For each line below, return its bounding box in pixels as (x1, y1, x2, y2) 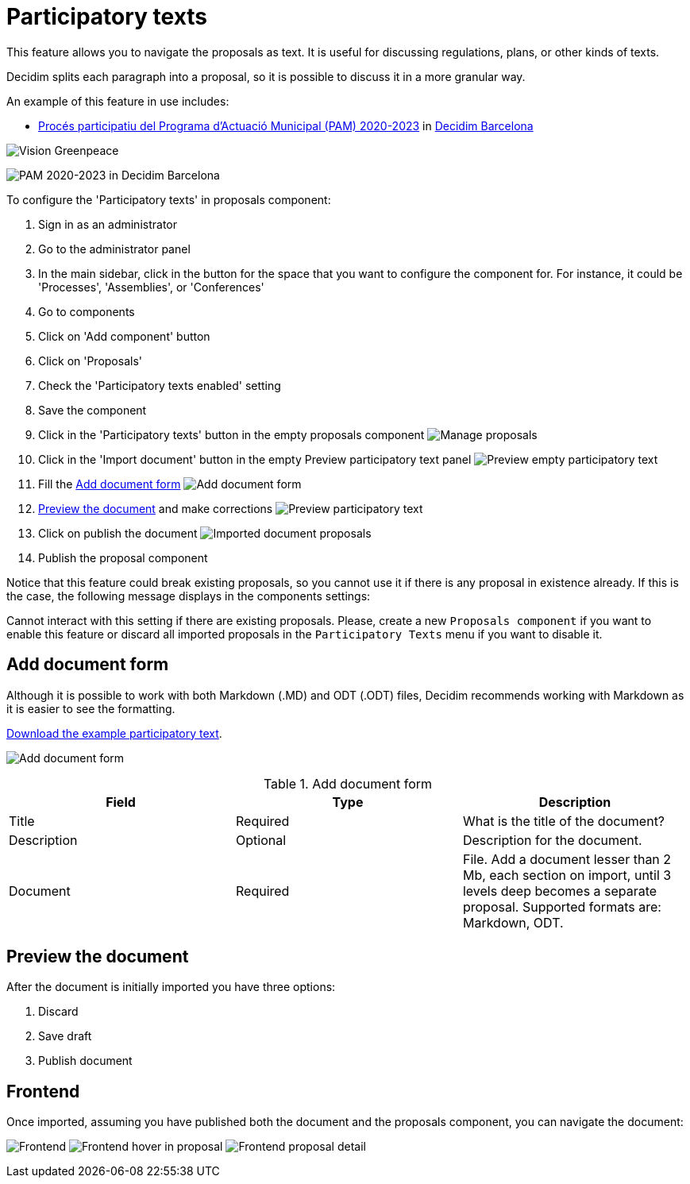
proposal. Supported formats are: (462, 898, 661, 915)
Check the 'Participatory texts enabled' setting (38, 378, 281, 392)
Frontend (6, 1081, 80, 1101)
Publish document (38, 1054, 133, 1068)
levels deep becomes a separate (462, 882, 657, 899)
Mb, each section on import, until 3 (462, 866, 672, 883)
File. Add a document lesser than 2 (462, 850, 672, 867)
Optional (235, 831, 287, 848)
